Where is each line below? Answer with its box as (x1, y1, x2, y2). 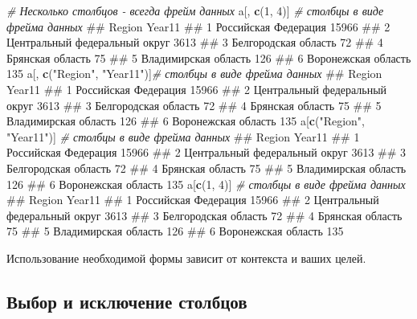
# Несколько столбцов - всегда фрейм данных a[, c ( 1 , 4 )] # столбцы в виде (6, 2, 384, 18)
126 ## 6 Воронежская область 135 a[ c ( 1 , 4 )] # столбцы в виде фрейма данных (6, 175, 406, 192)
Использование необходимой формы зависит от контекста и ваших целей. (6, 249, 366, 266)
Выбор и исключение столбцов (6, 288, 247, 313)
